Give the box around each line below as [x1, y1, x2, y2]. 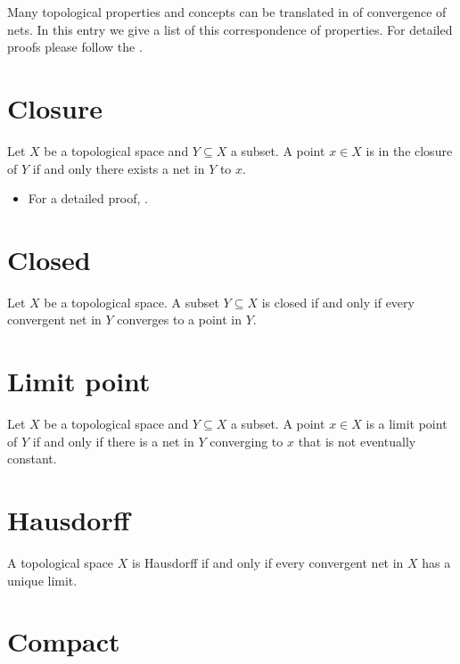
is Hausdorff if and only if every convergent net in [131, 553, 404, 572]
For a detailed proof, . [28, 189, 148, 208]
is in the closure [366, 141, 453, 160]
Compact [7, 623, 120, 660]
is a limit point [366, 414, 448, 433]
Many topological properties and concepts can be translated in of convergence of [7, 3, 447, 20]
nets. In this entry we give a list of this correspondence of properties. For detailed [7, 20, 453, 38]
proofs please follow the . [7, 37, 143, 56]
